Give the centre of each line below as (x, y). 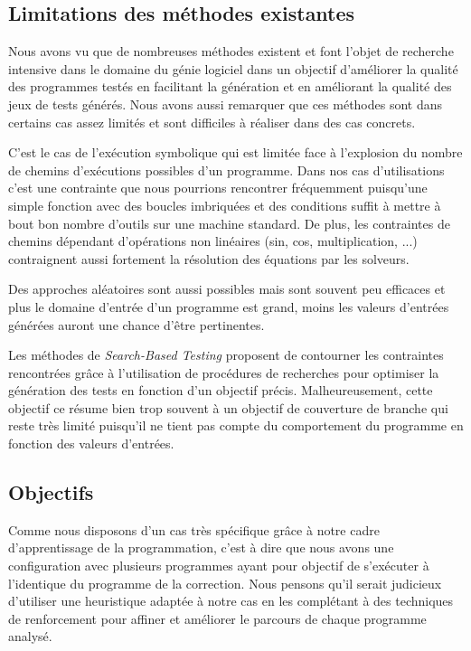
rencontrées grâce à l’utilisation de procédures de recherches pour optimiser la (224, 372)
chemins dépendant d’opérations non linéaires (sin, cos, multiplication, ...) (213, 241)
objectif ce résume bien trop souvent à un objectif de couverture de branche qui (228, 407)
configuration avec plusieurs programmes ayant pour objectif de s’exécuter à (219, 566)
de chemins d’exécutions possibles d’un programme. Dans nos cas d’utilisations (226, 170)
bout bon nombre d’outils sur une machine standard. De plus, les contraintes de (229, 223)
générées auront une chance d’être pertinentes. (137, 324)
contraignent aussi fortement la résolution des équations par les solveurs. (209, 258)
